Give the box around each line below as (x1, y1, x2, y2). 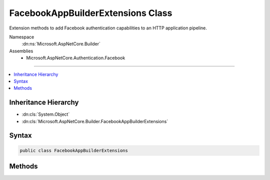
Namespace (9, 34, 34, 40)
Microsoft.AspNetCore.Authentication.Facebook (26, 55, 125, 61)
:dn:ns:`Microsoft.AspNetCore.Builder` (21, 41, 101, 47)
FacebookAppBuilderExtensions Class (9, 7, 172, 18)
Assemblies (9, 48, 33, 54)
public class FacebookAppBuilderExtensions (19, 148, 128, 153)
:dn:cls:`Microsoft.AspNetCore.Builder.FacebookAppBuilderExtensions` (21, 118, 168, 124)
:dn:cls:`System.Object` (21, 111, 70, 117)
